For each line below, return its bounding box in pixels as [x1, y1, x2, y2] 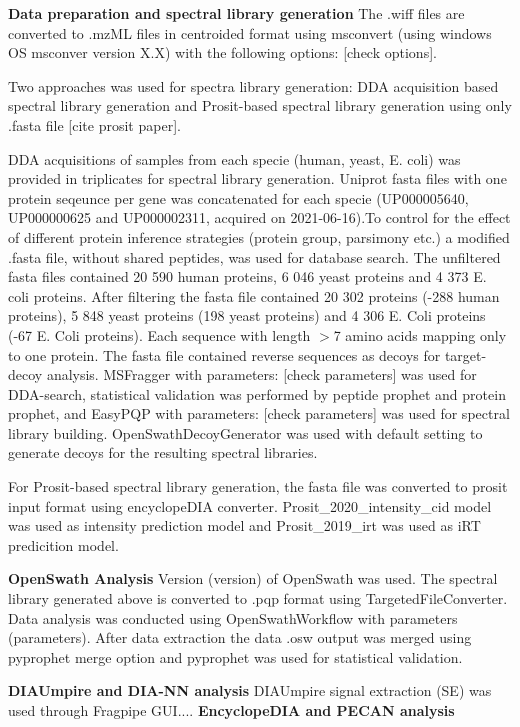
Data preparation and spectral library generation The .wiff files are [8, 3, 465, 23]
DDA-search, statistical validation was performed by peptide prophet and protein [8, 383, 506, 404]
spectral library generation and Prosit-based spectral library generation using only [8, 95, 512, 116]
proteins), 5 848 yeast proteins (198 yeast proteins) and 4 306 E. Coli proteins [8, 305, 486, 326]
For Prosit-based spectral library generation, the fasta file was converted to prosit [8, 476, 508, 497]
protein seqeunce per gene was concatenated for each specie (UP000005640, [8, 187, 469, 208]
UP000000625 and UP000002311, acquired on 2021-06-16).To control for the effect [8, 207, 511, 228]
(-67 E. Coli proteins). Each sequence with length [8, 324, 311, 345]
